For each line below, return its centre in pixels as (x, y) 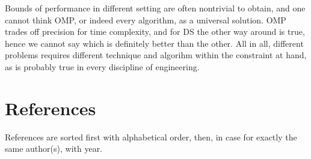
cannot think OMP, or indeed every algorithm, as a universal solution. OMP (146, 19)
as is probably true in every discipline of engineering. (102, 66)
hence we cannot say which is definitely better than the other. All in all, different (154, 43)
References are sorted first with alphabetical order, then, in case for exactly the (151, 136)
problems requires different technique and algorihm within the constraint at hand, (156, 55)
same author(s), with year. (54, 148)
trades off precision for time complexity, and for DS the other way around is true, (155, 31)
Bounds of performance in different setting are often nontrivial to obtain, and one (155, 8)
